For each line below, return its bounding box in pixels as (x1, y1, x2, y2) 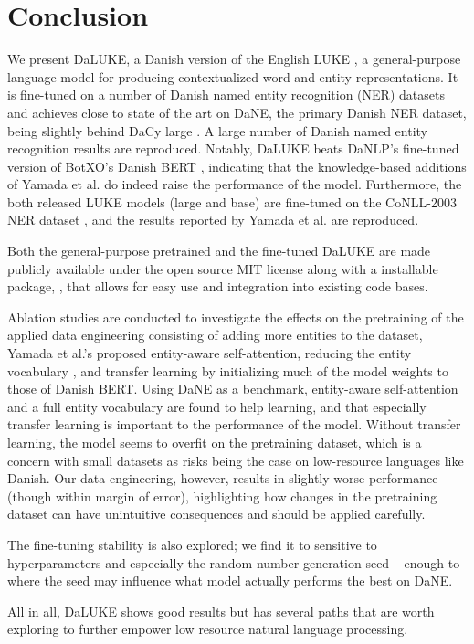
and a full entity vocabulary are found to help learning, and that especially (7, 396, 427, 416)
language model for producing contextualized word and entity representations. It (7, 67, 458, 86)
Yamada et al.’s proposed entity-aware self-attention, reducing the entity (7, 343, 412, 363)
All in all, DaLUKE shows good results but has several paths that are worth (7, 601, 435, 620)
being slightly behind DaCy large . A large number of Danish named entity (7, 121, 427, 140)
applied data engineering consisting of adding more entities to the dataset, (7, 325, 423, 344)
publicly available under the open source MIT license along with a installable (7, 259, 438, 278)
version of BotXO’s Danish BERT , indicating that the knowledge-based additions (7, 156, 467, 175)
